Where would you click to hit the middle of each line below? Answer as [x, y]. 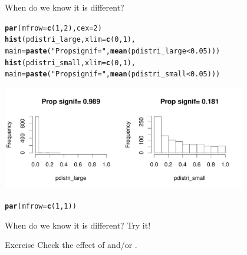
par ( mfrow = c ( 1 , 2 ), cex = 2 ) [53, 28]
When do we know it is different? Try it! [78, 225]
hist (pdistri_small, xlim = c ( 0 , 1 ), [70, 63]
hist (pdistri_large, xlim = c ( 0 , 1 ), [70, 40]
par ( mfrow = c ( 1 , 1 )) [41, 206]
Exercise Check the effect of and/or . [71, 245]
